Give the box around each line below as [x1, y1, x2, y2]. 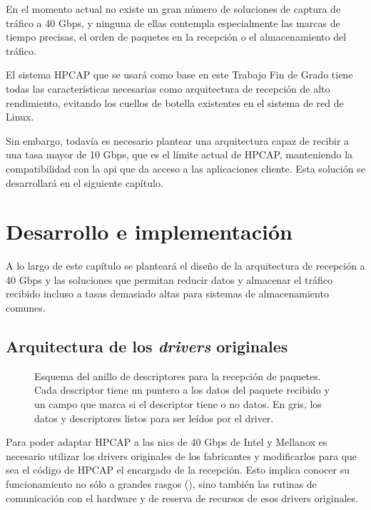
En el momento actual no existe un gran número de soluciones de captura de [6, 1, 341, 16]
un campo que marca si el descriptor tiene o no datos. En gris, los [34, 397, 322, 412]
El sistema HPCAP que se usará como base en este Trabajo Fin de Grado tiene [6, 67, 353, 82]
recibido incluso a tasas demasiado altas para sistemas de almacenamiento [6, 286, 329, 301]
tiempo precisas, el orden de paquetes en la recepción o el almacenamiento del [6, 29, 347, 44]
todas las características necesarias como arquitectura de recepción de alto [6, 81, 330, 96]
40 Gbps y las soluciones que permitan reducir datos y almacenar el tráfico [6, 272, 332, 287]
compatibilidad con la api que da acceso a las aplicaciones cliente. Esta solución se [6, 160, 365, 175]
